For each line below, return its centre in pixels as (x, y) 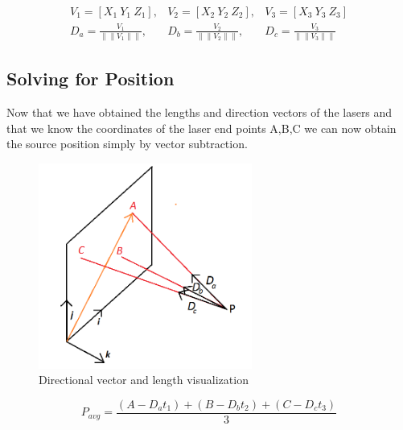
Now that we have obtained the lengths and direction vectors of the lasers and (199, 112)
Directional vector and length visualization (144, 380)
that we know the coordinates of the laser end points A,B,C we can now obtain (201, 128)
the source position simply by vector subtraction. (127, 144)
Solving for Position (90, 79)
